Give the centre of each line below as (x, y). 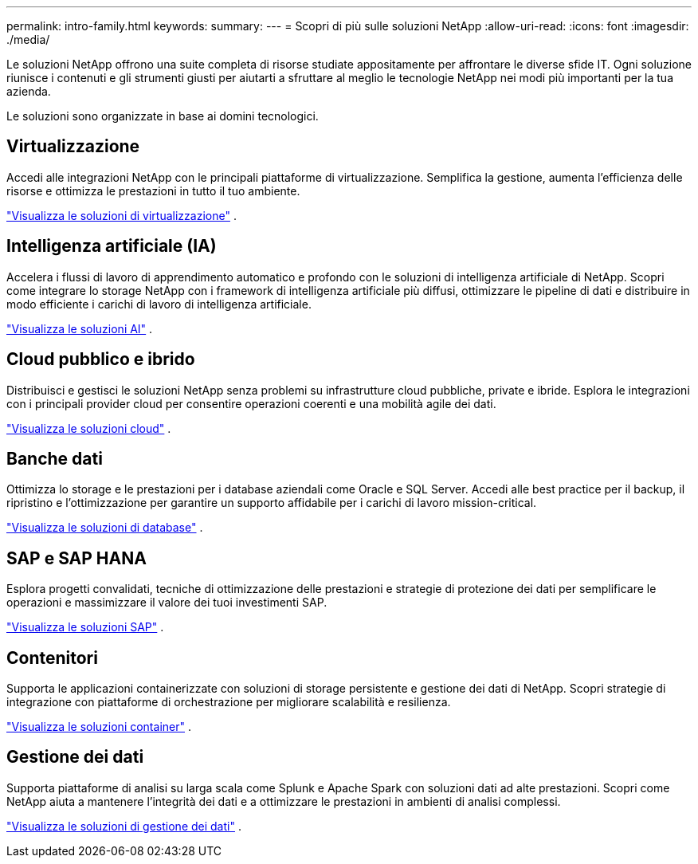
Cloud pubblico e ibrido (101, 359)
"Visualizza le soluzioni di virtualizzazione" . (122, 215)
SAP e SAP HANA (76, 558)
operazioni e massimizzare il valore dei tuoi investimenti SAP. (167, 603)
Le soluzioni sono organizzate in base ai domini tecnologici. (163, 116)
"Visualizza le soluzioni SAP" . (85, 627)
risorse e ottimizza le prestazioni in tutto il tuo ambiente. (153, 190)
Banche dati (55, 458)
